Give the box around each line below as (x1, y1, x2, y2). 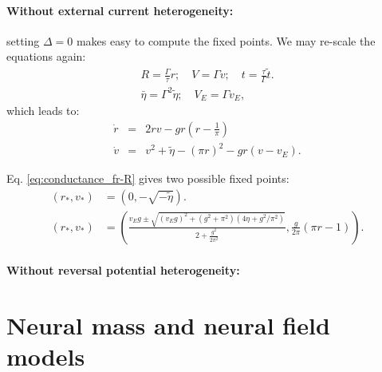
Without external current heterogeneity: (6, 2, 234, 18)
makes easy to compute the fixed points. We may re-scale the (76, 32, 376, 49)
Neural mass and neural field (6, 309, 330, 342)
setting (6, 32, 40, 49)
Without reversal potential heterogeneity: (6, 262, 240, 279)
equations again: (6, 48, 86, 65)
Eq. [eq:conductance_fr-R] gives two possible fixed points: (6, 170, 289, 187)
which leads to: (6, 102, 80, 119)
